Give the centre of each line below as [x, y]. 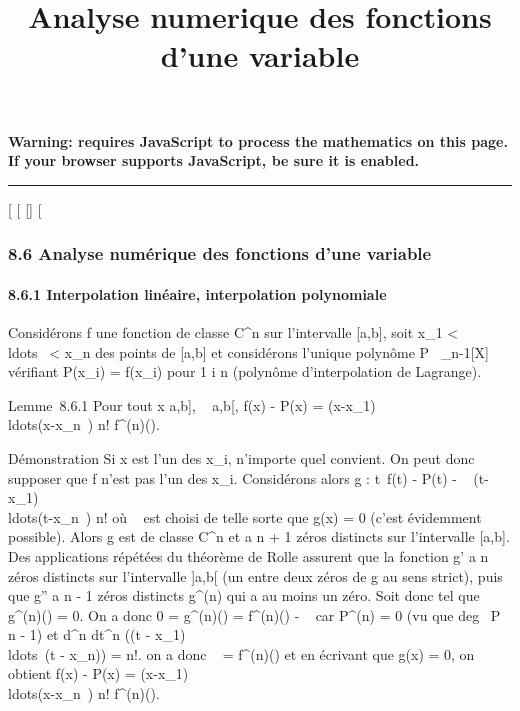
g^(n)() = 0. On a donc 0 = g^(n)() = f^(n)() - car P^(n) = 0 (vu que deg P [254, 614]
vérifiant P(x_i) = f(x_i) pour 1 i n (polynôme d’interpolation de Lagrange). [245, 371]
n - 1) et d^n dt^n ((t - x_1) [97, 634]
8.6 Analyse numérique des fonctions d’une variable [220, 253]
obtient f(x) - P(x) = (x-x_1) [98, 673]
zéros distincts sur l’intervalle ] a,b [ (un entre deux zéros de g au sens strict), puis [255, 575]
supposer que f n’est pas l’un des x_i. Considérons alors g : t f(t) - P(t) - [232, 477]
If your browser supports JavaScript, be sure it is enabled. [214, 160]
